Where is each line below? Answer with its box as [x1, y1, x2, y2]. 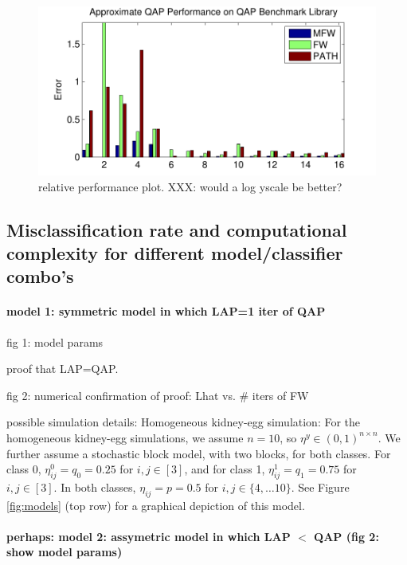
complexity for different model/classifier [6, 240, 343, 265]
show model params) [6, 543, 123, 560]
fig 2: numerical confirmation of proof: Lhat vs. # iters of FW [6, 386, 309, 403]
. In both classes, [53, 478, 136, 495]
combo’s [6, 264, 74, 288]
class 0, [6, 461, 41, 477]
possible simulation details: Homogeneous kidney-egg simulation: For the [6, 414, 361, 430]
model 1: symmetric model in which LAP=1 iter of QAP [6, 303, 326, 320]
